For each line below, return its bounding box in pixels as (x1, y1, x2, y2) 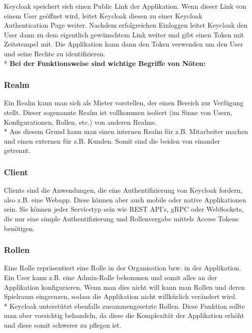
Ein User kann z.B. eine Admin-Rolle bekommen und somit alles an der (4, 272, 217, 282)
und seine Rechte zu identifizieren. (4, 48, 106, 58)
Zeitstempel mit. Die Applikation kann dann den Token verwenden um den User (4, 39, 243, 49)
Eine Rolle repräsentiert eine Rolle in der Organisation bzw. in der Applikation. (4, 263, 241, 273)
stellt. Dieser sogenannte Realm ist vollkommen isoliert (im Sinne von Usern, (4, 107, 233, 117)
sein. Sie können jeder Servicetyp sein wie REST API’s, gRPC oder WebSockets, (4, 204, 244, 214)
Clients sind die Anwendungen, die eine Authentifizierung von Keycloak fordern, (4, 185, 243, 195)
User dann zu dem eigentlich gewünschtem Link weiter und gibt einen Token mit (4, 29, 244, 39)
